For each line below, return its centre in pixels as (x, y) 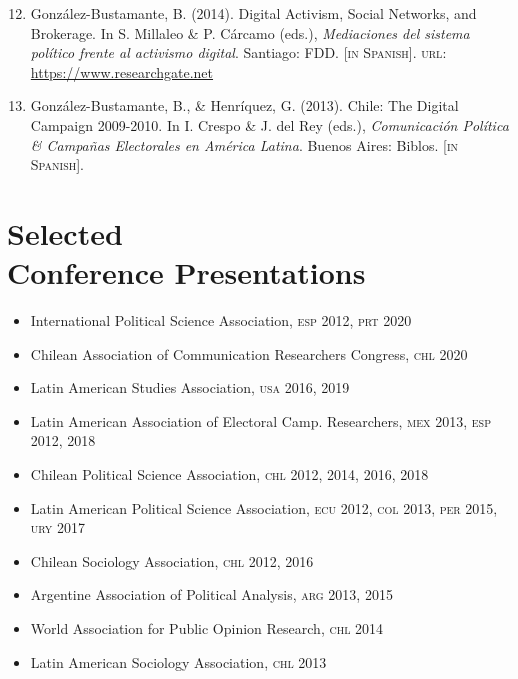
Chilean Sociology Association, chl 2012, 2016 (172, 560)
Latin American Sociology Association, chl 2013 (178, 661)
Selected (65, 232)
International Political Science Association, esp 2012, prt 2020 (221, 320)
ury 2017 (57, 527)
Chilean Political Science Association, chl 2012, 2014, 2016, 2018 (229, 474)
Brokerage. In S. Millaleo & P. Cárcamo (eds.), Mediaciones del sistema (250, 32)
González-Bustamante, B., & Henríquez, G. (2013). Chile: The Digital (244, 105)
